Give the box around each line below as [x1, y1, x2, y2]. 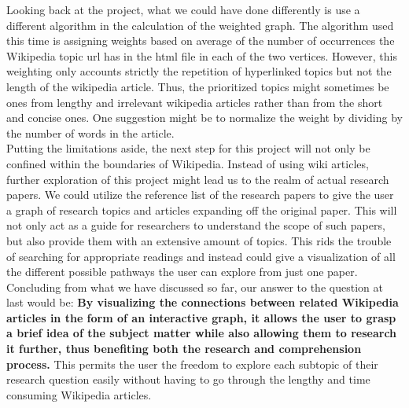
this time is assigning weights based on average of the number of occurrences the [6, 32, 395, 49]
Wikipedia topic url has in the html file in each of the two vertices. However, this [6, 47, 397, 64]
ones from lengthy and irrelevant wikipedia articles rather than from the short [6, 94, 383, 110]
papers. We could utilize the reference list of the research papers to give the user [6, 186, 394, 203]
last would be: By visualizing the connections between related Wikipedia [6, 294, 399, 311]
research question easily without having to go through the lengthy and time [6, 371, 370, 388]
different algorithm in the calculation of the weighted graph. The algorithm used [6, 17, 394, 33]
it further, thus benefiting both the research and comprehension [6, 340, 362, 357]
